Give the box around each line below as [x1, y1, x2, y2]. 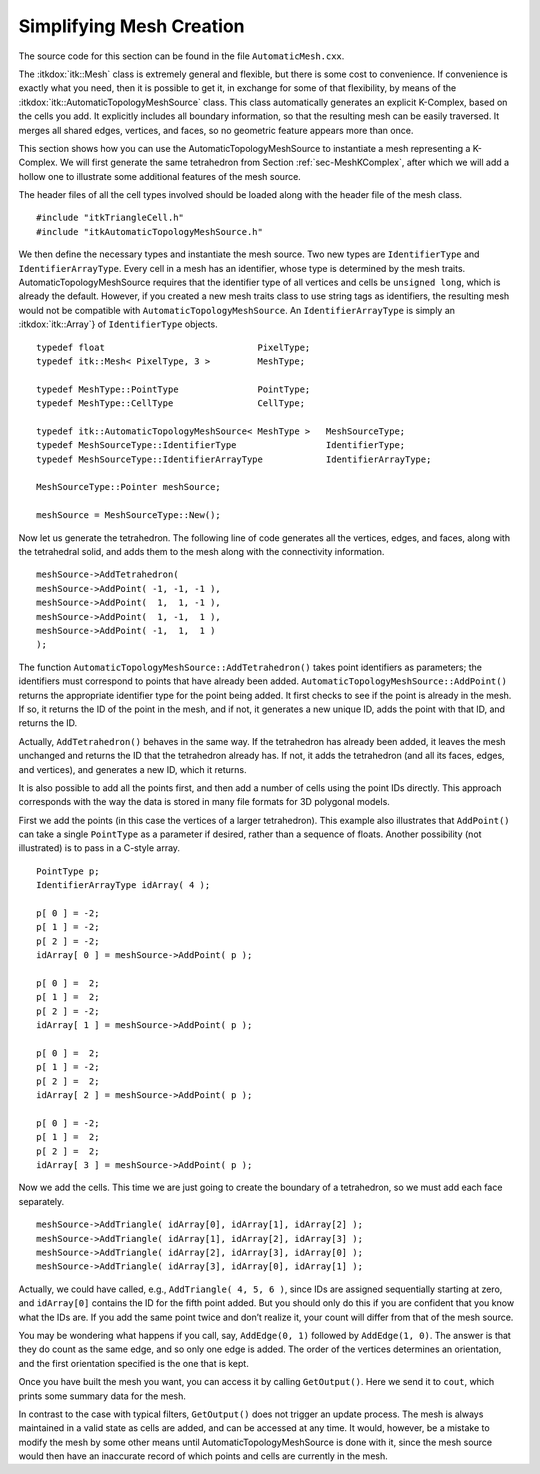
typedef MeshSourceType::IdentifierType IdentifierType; [36, 440, 406, 451]
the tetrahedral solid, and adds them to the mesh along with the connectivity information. [18, 546, 385, 558]
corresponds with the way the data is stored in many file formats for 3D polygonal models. [18, 796, 390, 808]
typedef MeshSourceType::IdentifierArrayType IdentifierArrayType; [36, 453, 432, 465]
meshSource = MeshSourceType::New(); [36, 510, 222, 521]
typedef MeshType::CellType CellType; [36, 398, 305, 409]
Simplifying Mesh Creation [18, 15, 245, 37]
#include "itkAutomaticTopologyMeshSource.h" [36, 226, 264, 237]
